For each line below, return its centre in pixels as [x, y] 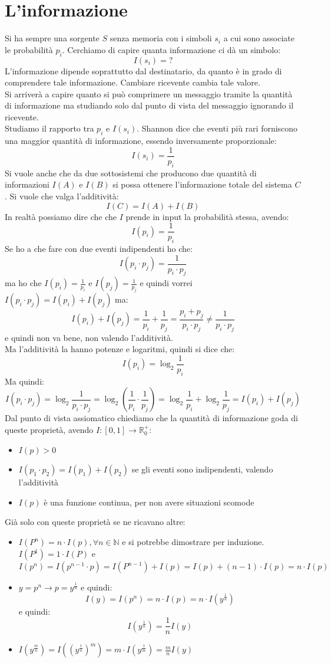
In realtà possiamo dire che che [61, 216]
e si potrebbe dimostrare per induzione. [193, 542]
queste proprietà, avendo [49, 430]
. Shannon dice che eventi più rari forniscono [217, 128]
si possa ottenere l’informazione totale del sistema [202, 184]
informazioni [27, 184]
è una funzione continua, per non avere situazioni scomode [149, 502]
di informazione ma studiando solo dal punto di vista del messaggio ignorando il [149, 105]
